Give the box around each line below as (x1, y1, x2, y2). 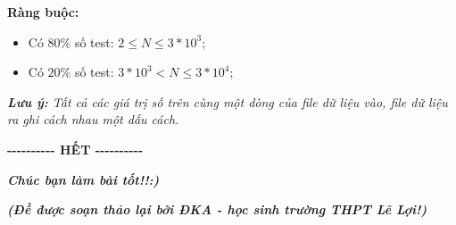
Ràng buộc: (7, 3, 79, 21)
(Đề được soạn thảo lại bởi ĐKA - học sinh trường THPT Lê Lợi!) (7, 200, 427, 219)
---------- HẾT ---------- (7, 139, 144, 158)
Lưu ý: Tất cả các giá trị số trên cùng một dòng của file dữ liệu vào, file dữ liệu (7, 92, 448, 111)
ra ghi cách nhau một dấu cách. (7, 110, 179, 129)
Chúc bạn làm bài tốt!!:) (7, 170, 160, 188)
